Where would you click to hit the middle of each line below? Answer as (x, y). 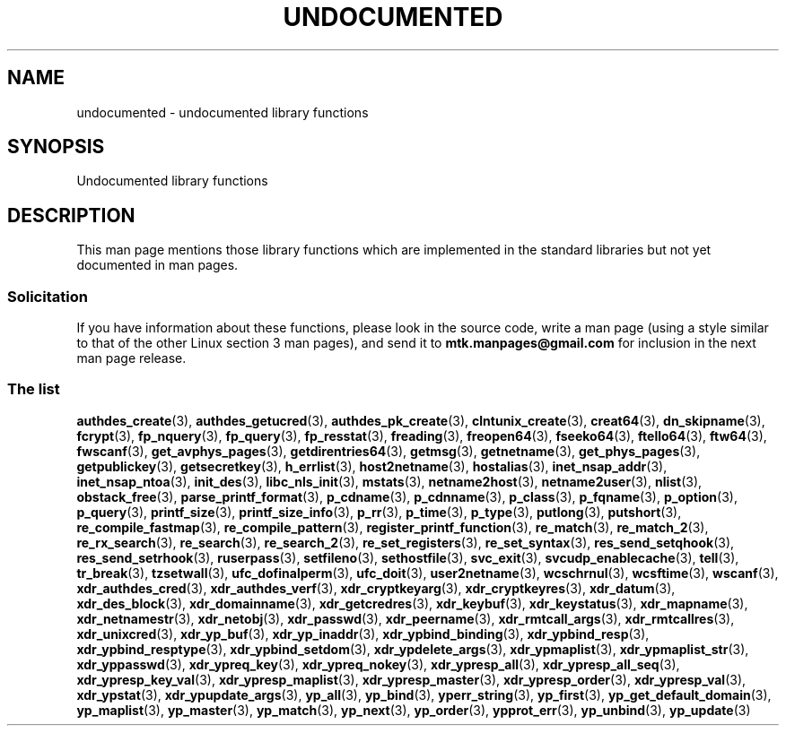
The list (34, 389)
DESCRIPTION (71, 215)
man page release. (131, 358)
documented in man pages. (157, 265)
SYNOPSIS (56, 147)
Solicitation (48, 296)
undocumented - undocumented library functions (223, 112)
